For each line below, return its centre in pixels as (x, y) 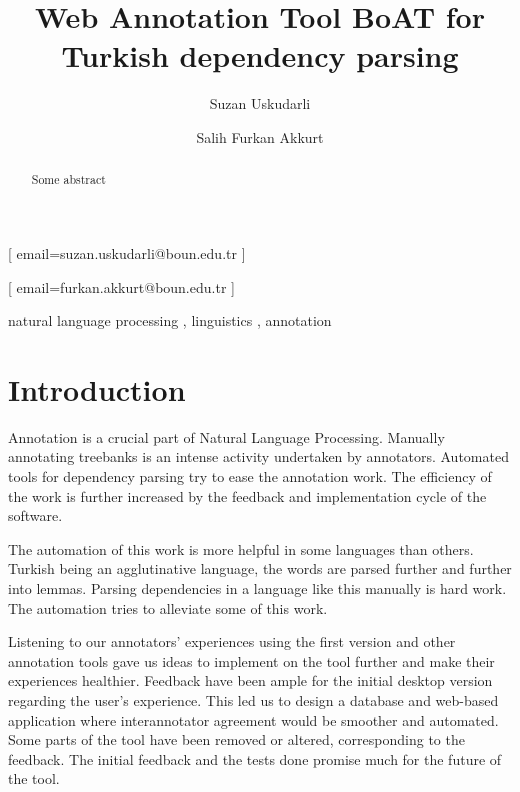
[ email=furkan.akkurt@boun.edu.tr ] (121, 286)
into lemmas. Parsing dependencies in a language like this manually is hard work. (257, 588)
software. (35, 515)
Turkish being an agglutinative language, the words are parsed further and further (260, 568)
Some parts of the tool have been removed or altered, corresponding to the (236, 739)
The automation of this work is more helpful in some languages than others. (241, 548)
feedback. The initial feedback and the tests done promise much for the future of (255, 758)
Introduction (97, 388)
